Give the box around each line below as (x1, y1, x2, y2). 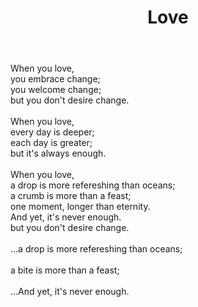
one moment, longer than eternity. (10, 201, 151, 213)
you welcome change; (10, 84, 102, 96)
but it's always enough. (10, 147, 107, 160)
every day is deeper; (10, 126, 95, 138)
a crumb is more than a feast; (10, 190, 132, 202)
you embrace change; (10, 73, 101, 85)
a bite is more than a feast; (10, 264, 120, 276)
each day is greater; (10, 137, 93, 149)
